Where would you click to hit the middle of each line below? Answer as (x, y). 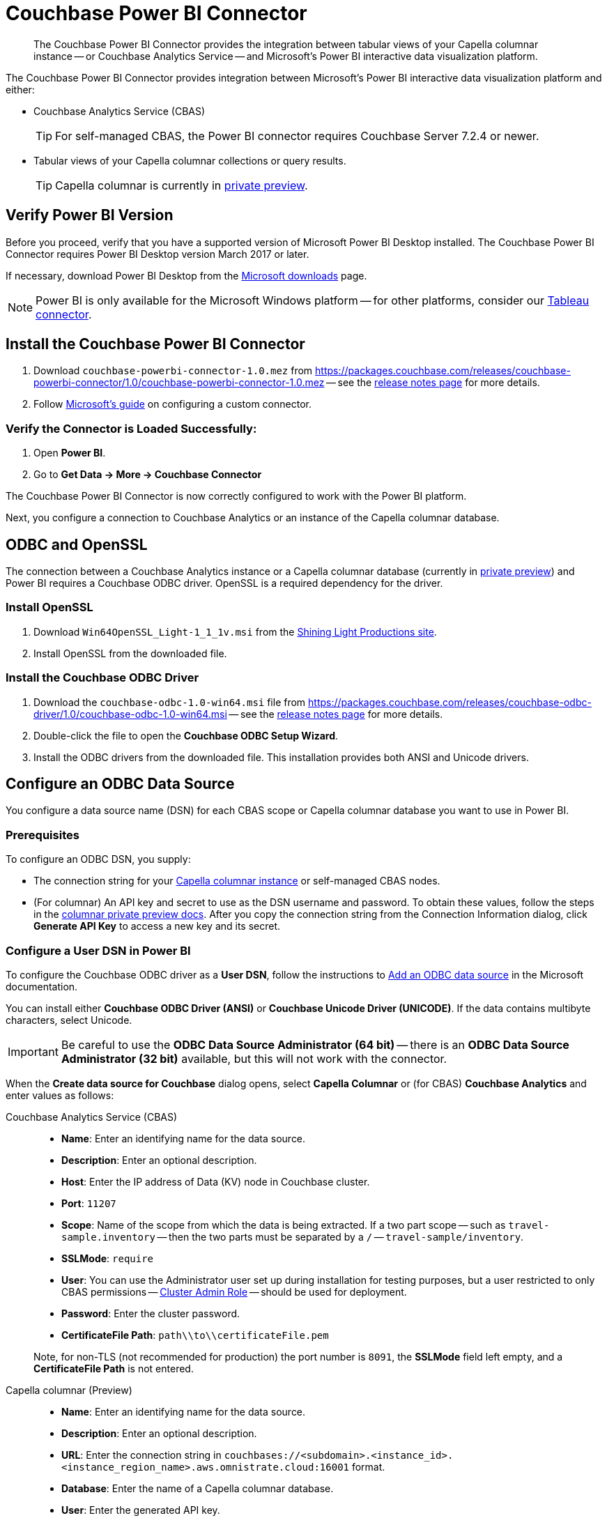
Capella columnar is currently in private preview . (182, 185)
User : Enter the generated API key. (141, 1510)
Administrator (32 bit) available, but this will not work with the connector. (254, 1058)
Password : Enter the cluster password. (151, 1313)
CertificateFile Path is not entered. (114, 1368)
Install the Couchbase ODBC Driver (102, 678)
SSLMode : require (108, 1258)
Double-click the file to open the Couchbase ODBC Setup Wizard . (186, 735)
